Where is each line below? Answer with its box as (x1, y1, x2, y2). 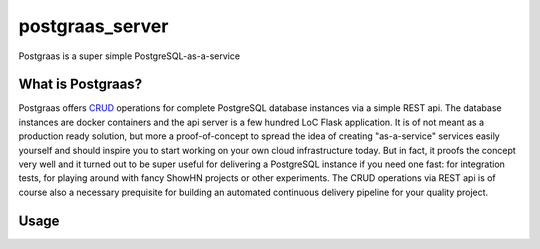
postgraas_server (18, 15, 169, 37)
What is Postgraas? (18, 76, 143, 93)
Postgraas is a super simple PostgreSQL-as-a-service (18, 50, 240, 62)
